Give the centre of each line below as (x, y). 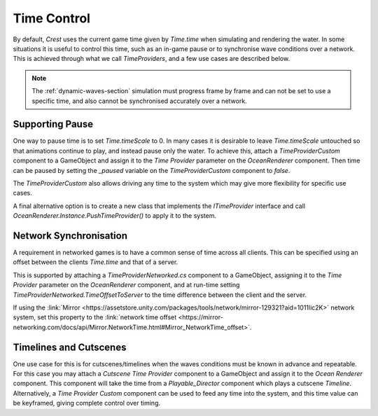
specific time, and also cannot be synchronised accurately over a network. (140, 101)
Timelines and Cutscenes (70, 347)
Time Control (52, 18)
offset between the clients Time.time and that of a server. (96, 262)
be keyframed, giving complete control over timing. (87, 403)
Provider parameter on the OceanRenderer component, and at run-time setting (126, 285)
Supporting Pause (53, 124)
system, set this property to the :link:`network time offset (95, 317)
